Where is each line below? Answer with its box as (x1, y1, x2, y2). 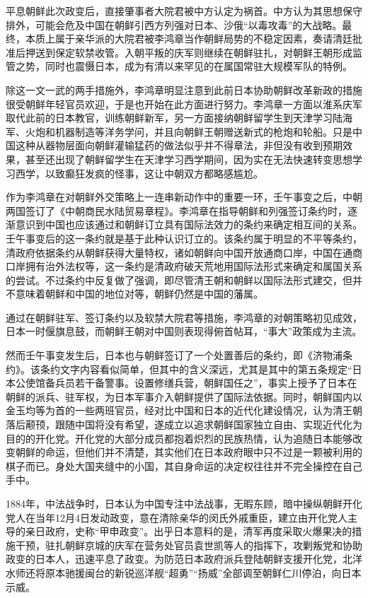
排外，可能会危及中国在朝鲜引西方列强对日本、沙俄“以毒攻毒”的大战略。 (6, 17, 343, 32)
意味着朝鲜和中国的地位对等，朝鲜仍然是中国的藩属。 (15, 286, 263, 301)
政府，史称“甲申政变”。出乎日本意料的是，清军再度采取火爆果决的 (45, 524, 352, 539)
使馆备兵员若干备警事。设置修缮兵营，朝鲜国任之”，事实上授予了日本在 (25, 375, 357, 390)
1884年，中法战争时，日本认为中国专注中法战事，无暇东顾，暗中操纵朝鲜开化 (6, 496, 362, 510)
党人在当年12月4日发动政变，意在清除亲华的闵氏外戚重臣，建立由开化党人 (6, 510, 347, 524)
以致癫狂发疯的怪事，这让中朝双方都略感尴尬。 (45, 165, 263, 180)
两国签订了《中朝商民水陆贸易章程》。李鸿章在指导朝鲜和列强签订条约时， (6, 203, 347, 218)
